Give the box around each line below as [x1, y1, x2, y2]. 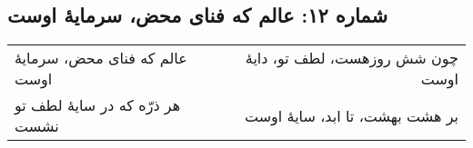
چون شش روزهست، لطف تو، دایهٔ [245, 47, 458, 69]
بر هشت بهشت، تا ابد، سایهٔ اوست [244, 104, 458, 126]
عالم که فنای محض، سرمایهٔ [15, 47, 187, 69]
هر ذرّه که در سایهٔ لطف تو [15, 94, 181, 116]
